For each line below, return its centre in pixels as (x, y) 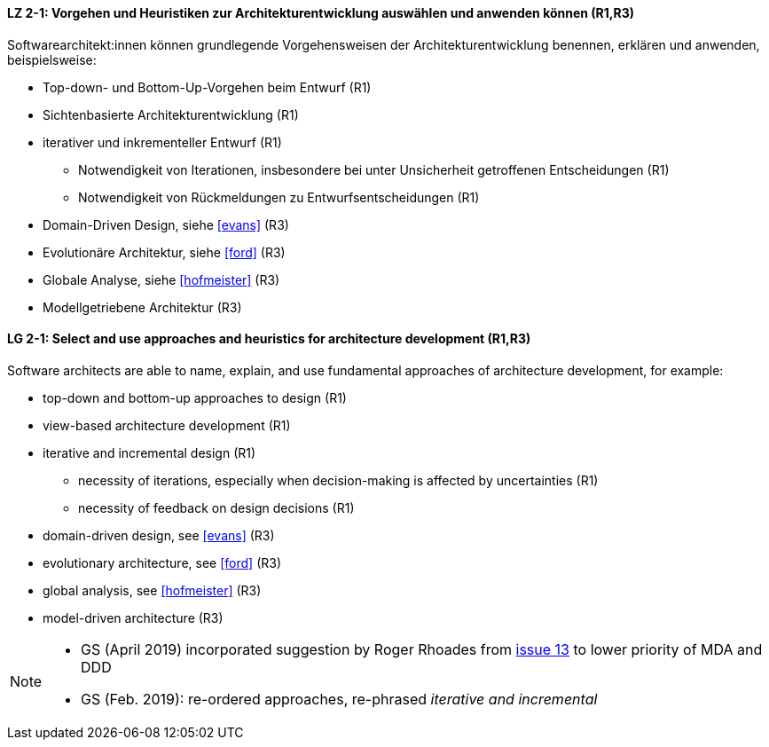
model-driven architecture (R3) (133, 617)
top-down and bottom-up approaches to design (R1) (195, 397)
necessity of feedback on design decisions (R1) (216, 507)
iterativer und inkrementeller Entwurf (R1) (162, 142)
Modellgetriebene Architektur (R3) (142, 307)
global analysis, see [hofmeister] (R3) (152, 590)
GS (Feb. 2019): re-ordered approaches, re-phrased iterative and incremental (339, 699)
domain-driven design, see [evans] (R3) (159, 535)
